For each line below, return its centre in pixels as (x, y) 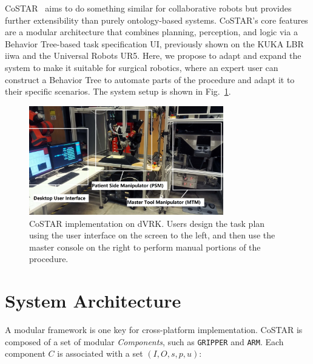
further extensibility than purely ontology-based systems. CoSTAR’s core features (156, 20)
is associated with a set (100, 353)
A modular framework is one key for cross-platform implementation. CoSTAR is (154, 330)
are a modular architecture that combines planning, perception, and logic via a (151, 32)
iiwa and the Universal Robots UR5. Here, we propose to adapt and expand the (153, 56)
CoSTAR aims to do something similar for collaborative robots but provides (148, 8)
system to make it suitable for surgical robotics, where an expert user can (142, 67)
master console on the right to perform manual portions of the (145, 247)
